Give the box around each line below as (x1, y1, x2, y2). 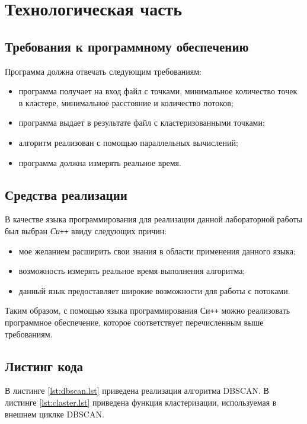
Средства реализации (5, 185, 127, 203)
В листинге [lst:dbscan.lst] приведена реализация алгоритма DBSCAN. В (5, 384, 269, 397)
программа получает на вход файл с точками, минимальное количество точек (18, 85, 298, 97)
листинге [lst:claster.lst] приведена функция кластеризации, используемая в (5, 396, 277, 409)
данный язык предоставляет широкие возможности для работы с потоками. (18, 284, 290, 297)
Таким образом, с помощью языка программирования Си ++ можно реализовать (5, 304, 290, 317)
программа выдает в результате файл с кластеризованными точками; (18, 116, 265, 129)
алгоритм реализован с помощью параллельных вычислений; (18, 136, 238, 148)
